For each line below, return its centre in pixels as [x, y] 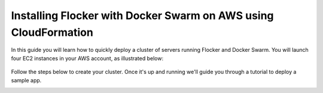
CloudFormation [52, 32]
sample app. [26, 80]
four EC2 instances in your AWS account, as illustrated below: [87, 58]
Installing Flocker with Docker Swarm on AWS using [143, 15]
